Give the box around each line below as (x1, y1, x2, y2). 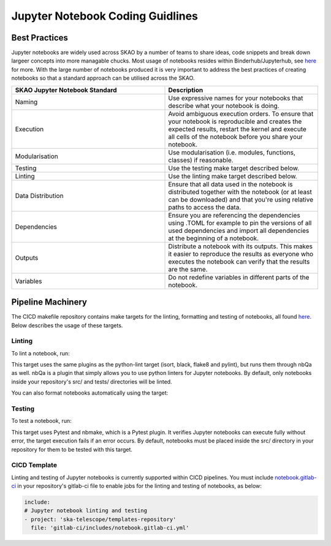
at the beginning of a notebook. (168, 233, 259, 242)
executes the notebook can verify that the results (168, 257, 310, 266)
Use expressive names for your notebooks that (168, 94, 303, 102)
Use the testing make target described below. (168, 164, 300, 172)
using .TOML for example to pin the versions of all (168, 218, 312, 227)
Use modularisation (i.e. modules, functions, (168, 148, 295, 156)
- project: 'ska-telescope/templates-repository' (24, 515, 177, 523)
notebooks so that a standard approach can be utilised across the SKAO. (11, 74, 195, 82)
